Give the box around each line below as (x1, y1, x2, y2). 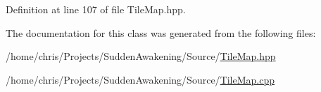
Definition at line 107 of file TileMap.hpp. (6, 2, 186, 16)
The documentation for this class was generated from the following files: (6, 25, 316, 40)
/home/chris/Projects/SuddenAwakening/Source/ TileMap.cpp (6, 72, 275, 86)
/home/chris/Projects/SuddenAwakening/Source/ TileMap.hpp (6, 49, 276, 63)
